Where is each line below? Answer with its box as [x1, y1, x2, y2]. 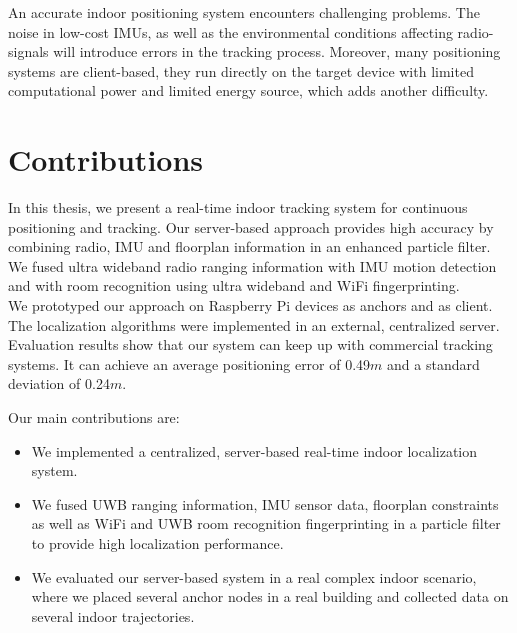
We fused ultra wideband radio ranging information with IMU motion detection [8, 255, 497, 276]
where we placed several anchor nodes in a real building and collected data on [31, 586, 509, 607]
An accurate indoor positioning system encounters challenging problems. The [8, 2, 480, 22]
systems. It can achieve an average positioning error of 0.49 [8, 353, 371, 374]
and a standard [387, 353, 480, 374]
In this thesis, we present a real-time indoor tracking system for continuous [8, 197, 468, 218]
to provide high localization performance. [31, 533, 284, 553]
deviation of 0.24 [8, 373, 110, 394]
